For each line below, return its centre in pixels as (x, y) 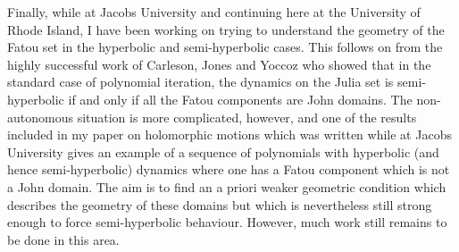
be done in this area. (63, 239)
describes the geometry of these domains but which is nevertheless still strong (220, 204)
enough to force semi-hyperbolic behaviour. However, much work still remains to (227, 222)
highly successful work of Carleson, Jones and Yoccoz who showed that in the (219, 64)
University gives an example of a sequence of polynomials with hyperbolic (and (223, 151)
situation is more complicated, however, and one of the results (247, 117)
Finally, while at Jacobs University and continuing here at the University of (214, 12)
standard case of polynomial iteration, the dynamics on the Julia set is (200, 82)
